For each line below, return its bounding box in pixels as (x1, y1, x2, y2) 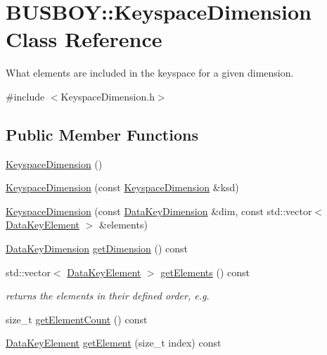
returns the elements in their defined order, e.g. (6, 288, 210, 303)
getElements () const (160, 264, 250, 279)
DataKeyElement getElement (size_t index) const (6, 335, 222, 350)
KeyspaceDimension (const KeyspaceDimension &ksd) (6, 180, 239, 195)
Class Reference (6, 25, 162, 53)
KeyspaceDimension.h (60, 89, 155, 103)
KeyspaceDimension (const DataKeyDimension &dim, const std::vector (6, 203, 312, 218)
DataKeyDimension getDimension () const (6, 241, 188, 256)
